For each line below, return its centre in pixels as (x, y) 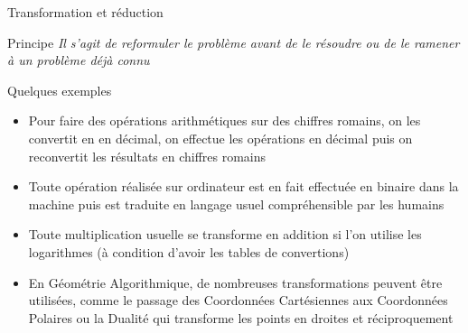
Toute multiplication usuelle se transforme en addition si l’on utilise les (225, 234)
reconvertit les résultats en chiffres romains (147, 156)
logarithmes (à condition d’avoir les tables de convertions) (189, 251)
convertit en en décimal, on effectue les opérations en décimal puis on (220, 138)
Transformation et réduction (85, 12)
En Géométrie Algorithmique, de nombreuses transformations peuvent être (235, 282)
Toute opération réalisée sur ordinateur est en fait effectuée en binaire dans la (243, 186)
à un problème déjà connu (79, 60)
